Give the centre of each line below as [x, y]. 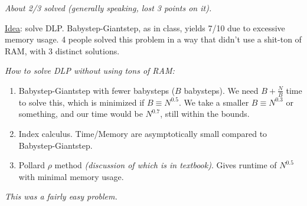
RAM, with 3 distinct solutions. [62, 50]
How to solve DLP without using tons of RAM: [90, 71]
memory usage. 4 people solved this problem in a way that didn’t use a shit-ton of [153, 39]
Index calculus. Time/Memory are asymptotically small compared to [143, 133]
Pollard [32, 165]
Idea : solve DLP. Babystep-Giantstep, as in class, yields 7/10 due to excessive [145, 27]
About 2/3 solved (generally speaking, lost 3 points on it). [108, 8]
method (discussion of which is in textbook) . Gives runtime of [166, 165]
